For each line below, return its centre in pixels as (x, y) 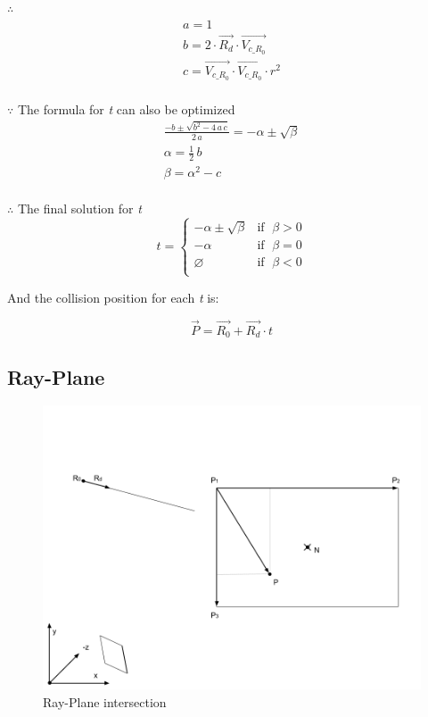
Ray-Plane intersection (105, 702)
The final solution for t (79, 208)
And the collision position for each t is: (113, 297)
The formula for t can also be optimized (126, 108)
